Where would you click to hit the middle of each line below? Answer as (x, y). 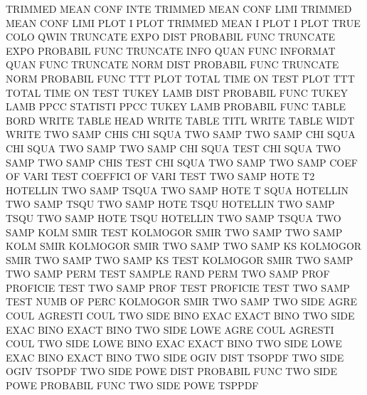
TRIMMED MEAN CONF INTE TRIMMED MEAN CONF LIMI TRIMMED (179, 9)
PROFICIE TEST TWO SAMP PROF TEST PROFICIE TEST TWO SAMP (178, 287)
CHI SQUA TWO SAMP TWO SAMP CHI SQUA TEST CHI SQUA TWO (174, 148)
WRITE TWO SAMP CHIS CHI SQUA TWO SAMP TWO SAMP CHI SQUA (181, 134)
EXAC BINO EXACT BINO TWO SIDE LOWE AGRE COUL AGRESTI (170, 329)
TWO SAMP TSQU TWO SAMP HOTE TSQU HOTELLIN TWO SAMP (170, 204)
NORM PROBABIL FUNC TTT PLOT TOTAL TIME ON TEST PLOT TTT (180, 78)
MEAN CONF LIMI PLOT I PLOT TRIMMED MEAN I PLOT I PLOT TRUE (183, 22)
